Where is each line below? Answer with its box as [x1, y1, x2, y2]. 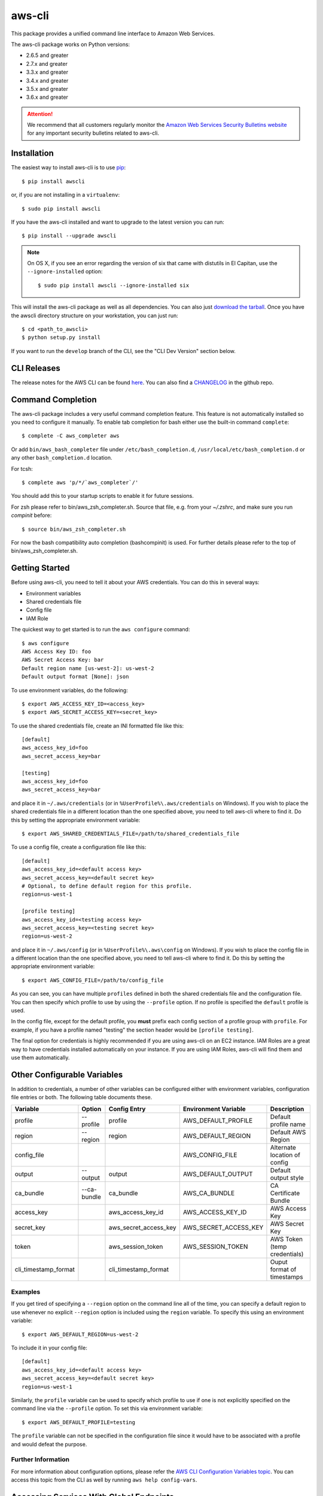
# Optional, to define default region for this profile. [22, 883, 193, 889]
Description [270, 1105, 304, 1113]
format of [270, 1265, 297, 1273]
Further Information [11, 1455, 70, 1464]
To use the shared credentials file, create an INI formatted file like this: [11, 722, 184, 729]
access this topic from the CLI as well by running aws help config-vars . [11, 1476, 197, 1483]
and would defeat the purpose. [11, 1440, 87, 1448]
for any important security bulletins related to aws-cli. [27, 129, 160, 137]
